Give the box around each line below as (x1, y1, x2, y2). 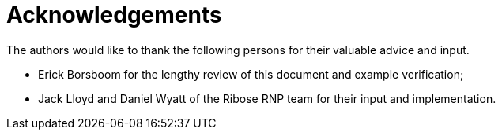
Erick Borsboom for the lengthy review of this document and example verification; (38, 67, 464, 81)
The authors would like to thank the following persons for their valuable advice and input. (6, 42, 470, 57)
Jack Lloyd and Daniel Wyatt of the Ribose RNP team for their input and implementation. (38, 91, 496, 105)
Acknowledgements (6, 2, 222, 28)
